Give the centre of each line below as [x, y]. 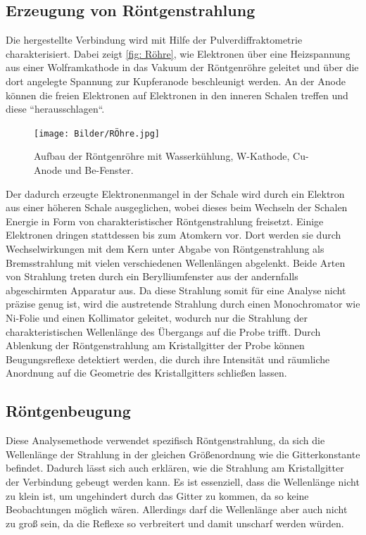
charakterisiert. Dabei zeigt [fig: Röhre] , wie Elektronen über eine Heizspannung [178, 53]
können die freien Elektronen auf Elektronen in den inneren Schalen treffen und [177, 95]
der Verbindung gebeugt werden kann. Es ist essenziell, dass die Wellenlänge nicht [183, 481]
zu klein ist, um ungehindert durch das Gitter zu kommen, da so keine [157, 495]
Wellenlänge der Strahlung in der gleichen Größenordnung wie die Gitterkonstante [183, 454]
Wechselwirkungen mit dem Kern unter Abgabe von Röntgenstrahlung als [165, 248]
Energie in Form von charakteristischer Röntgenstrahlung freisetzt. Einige [165, 221]
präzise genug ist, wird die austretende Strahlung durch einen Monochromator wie [183, 304]
